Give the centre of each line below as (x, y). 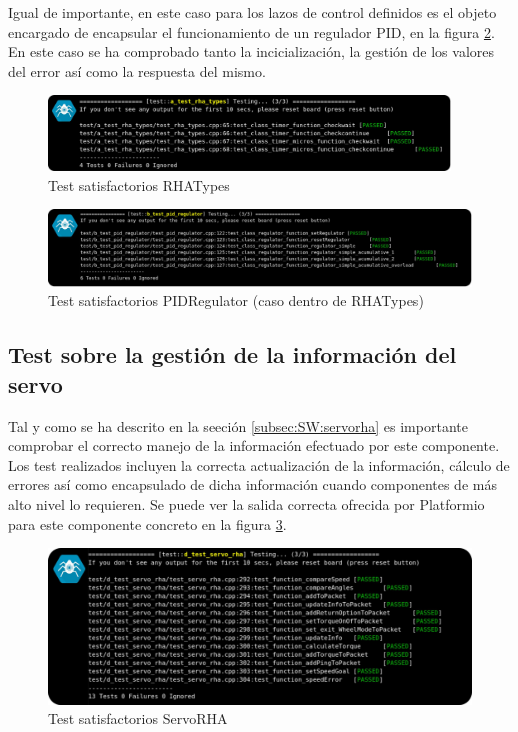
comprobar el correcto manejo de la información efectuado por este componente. (254, 445)
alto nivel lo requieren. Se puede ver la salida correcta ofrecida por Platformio (246, 504)
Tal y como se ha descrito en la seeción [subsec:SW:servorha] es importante (238, 425)
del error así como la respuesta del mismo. (137, 70)
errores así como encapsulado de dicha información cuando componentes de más (252, 484)
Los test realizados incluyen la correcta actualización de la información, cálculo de (259, 464)
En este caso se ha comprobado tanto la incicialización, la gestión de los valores (251, 51)
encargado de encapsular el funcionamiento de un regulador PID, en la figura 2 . (251, 31)
